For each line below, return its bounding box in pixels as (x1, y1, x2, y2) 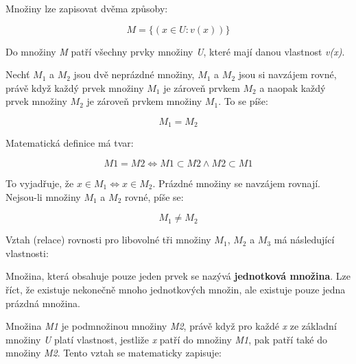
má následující (274, 232, 335, 247)
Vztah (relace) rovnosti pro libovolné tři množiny (5, 232, 211, 247)
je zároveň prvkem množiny (86, 94, 202, 108)
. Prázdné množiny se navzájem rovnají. (152, 176, 320, 191)
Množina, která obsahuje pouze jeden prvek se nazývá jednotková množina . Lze (5, 269, 351, 283)
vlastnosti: (5, 245, 49, 260)
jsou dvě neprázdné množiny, (73, 67, 195, 82)
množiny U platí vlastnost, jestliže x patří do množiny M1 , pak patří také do (5, 332, 328, 346)
